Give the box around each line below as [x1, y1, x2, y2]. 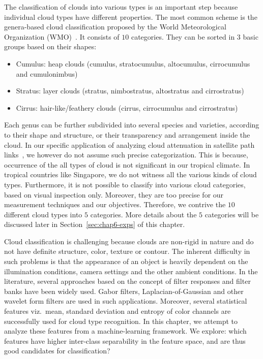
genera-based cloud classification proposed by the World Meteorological [4, 21, 226, 32]
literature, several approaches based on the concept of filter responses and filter [4, 276, 251, 286]
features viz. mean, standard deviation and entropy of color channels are [4, 306, 231, 316]
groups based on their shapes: [4, 41, 97, 52]
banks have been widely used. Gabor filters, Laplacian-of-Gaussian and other [4, 285, 244, 296]
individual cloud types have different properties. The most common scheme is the [4, 11, 257, 22]
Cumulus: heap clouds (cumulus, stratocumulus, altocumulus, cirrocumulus [16, 58, 250, 69]
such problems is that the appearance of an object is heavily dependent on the [4, 256, 248, 267]
